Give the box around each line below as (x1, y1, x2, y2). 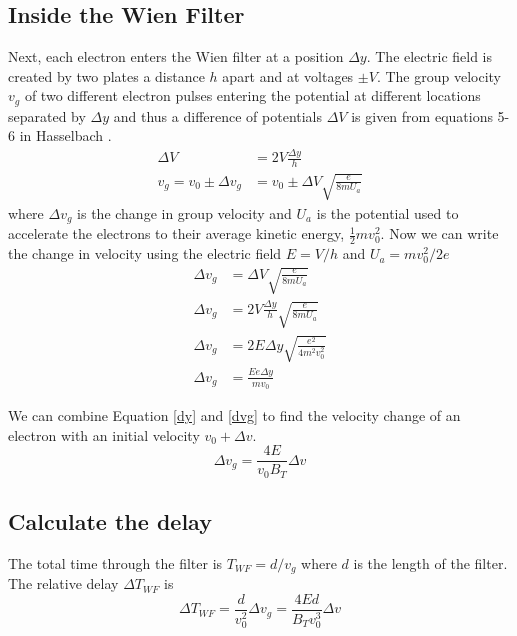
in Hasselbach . (19, 125, 112, 146)
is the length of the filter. (353, 552, 508, 573)
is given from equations (351, 105, 493, 126)
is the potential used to (316, 202, 459, 223)
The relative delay (8, 573, 119, 594)
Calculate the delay (8, 506, 212, 537)
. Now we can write (380, 223, 499, 244)
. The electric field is (366, 46, 493, 67)
